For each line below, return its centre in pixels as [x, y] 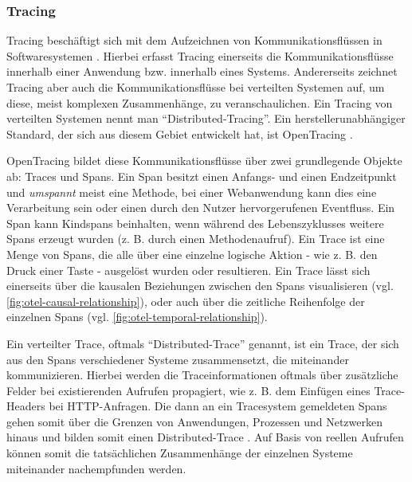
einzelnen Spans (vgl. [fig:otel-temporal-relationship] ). [137, 317]
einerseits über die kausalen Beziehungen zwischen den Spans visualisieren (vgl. [200, 286]
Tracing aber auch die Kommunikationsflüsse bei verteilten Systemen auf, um [196, 87]
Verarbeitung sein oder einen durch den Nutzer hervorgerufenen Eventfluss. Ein [201, 208]
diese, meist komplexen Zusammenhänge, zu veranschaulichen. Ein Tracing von [200, 102]
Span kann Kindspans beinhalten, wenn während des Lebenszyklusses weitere [195, 223]
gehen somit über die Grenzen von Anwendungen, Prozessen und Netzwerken [194, 421]
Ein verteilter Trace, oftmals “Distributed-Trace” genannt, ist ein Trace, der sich [203, 343]
